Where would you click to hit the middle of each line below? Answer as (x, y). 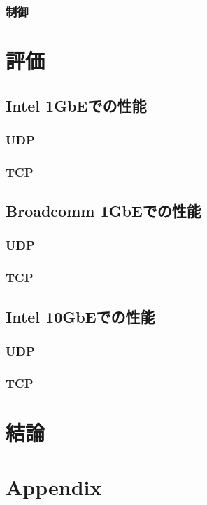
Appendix (54, 487)
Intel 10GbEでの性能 (80, 316)
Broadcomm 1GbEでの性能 (103, 211)
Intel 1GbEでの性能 (76, 105)
